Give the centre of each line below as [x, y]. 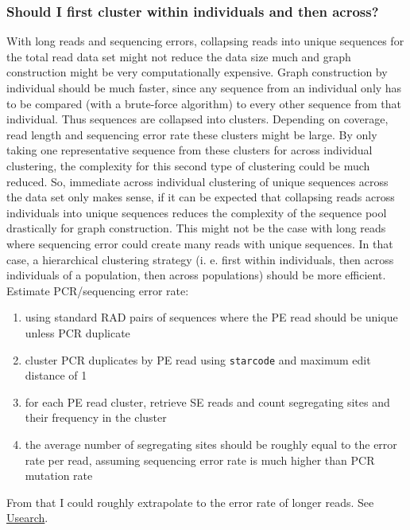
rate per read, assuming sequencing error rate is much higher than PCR [200, 460]
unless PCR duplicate [77, 332]
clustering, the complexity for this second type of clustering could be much [188, 165]
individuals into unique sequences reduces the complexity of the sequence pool [197, 212]
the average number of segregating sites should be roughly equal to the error [211, 444]
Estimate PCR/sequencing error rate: [98, 290]
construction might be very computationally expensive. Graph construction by [197, 72]
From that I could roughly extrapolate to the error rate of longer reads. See [190, 502]
